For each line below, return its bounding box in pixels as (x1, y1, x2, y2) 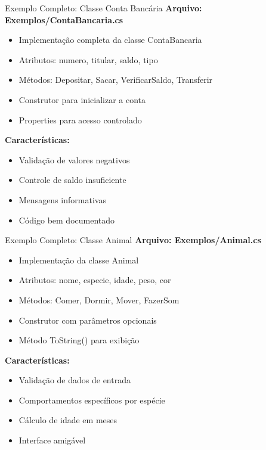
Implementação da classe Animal (18, 253, 139, 266)
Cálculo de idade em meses (18, 414, 117, 426)
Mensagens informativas (18, 193, 106, 206)
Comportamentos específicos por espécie (18, 393, 165, 406)
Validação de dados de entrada (18, 374, 131, 386)
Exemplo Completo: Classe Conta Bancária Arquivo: (5, 2, 202, 14)
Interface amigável (18, 434, 86, 446)
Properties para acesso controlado (18, 113, 142, 126)
